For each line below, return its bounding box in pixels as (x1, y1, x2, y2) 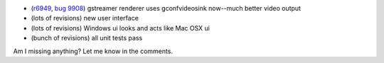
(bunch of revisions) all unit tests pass (31, 34, 143, 42)
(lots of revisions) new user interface (31, 14, 139, 23)
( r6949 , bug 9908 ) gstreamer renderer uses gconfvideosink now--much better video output (31, 4, 302, 12)
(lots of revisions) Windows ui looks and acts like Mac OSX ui (31, 23, 210, 32)
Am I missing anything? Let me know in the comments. (13, 47, 174, 55)
